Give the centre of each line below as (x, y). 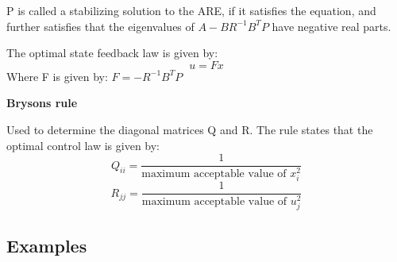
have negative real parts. (331, 26)
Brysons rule (42, 103)
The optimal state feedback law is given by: (112, 53)
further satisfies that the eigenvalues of (100, 26)
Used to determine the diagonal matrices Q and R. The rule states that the (190, 129)
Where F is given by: (57, 76)
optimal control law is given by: (83, 145)
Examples (47, 245)
